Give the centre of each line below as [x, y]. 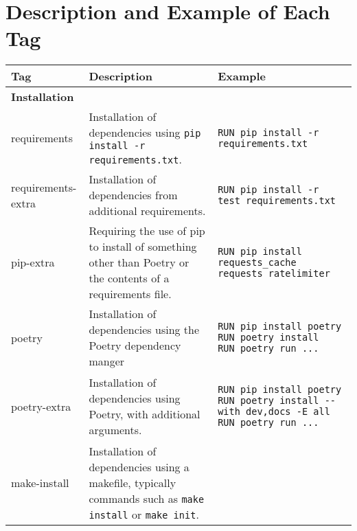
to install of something [143, 247]
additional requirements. [147, 211]
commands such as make [147, 499]
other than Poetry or [139, 262]
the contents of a [129, 278]
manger [107, 361]
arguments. [115, 430]
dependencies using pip [145, 133]
